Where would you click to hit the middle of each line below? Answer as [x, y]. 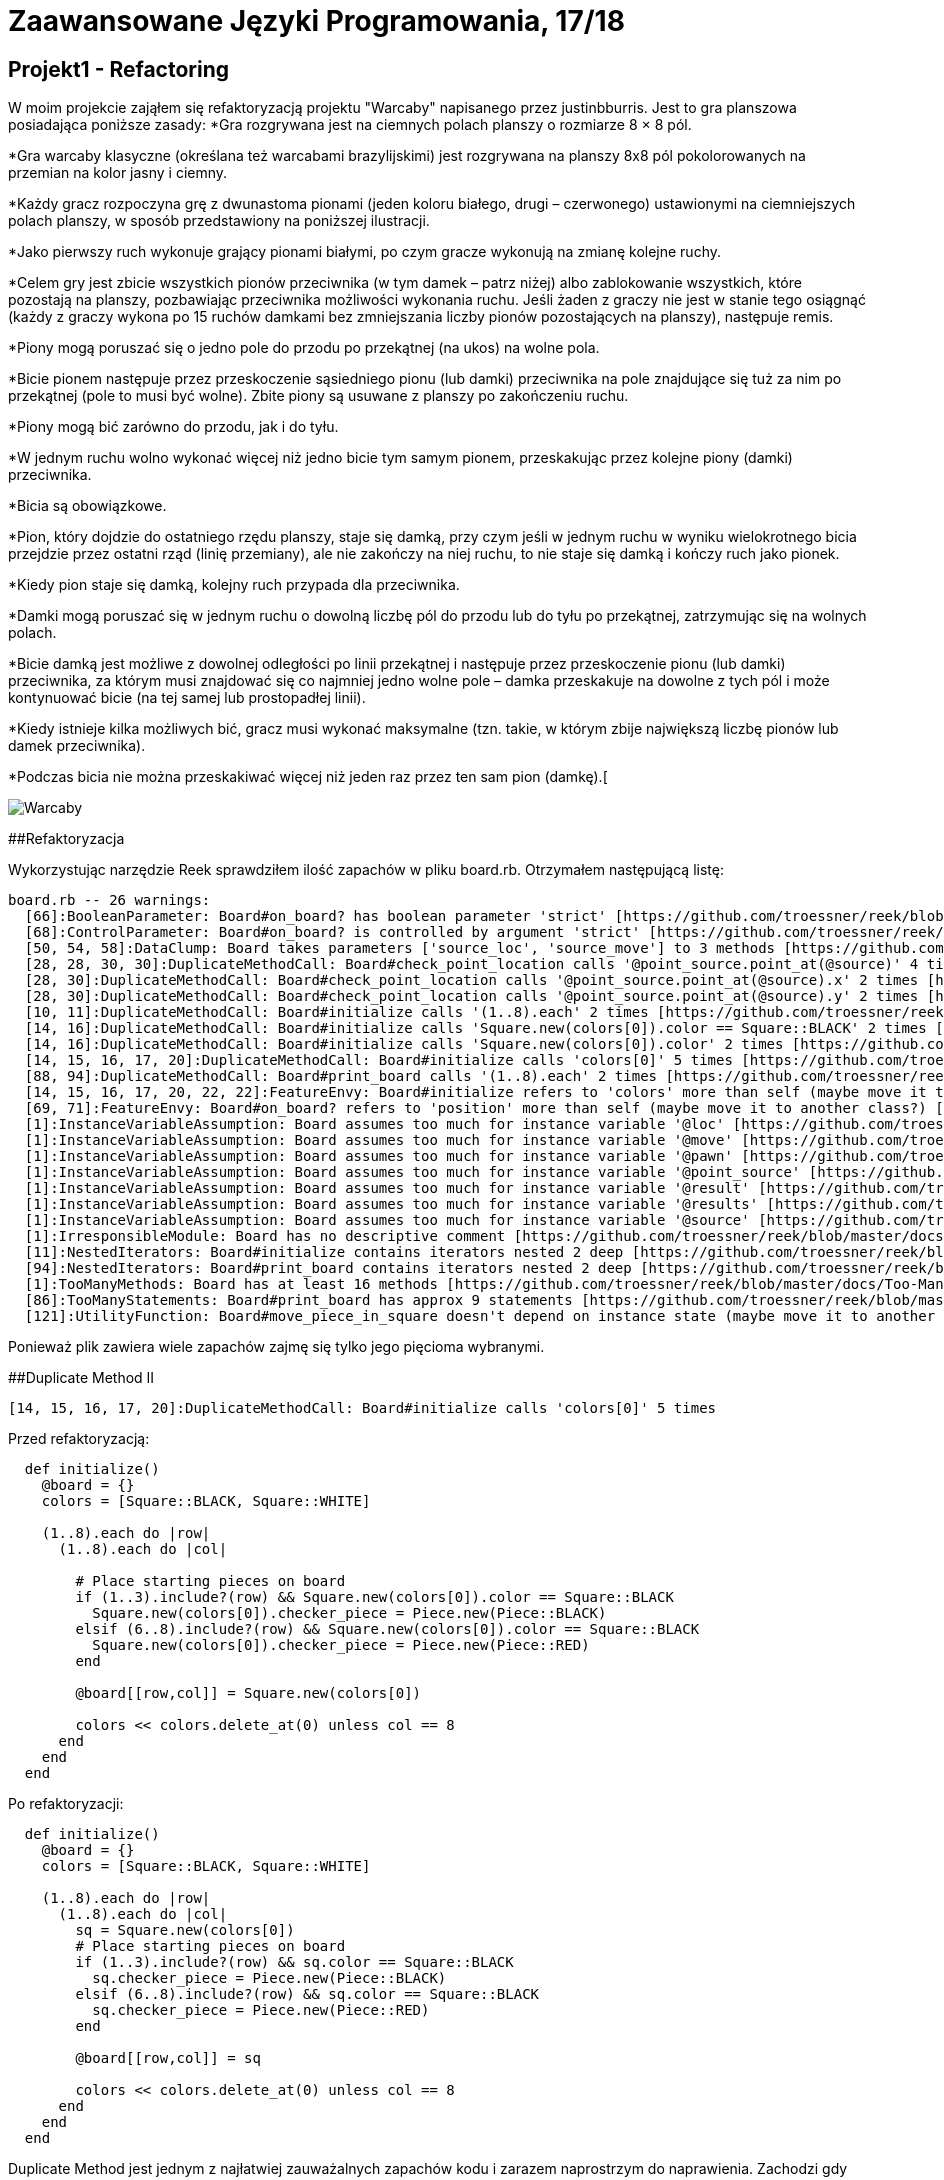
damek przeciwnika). [77, 746]
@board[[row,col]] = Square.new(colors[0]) [248, 1693]
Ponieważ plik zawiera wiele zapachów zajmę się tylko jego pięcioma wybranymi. [276, 1347]
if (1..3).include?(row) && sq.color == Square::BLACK [294, 1962]
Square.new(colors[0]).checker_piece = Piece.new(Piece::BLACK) [349, 1613]
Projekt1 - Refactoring [119, 69]
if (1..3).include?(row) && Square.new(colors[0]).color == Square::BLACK [374, 1597]
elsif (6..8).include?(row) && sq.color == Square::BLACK [307, 1994]
